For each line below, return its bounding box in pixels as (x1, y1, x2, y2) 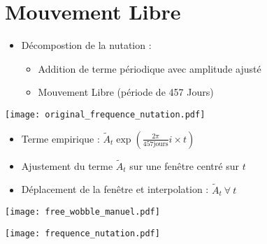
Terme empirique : (21, 131, 100, 145)
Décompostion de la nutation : (21, 38, 152, 52)
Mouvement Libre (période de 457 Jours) (38, 85, 214, 99)
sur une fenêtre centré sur (129, 158, 239, 173)
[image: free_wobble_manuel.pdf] (5, 207, 160, 217)
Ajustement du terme (21, 158, 113, 173)
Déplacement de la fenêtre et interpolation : (21, 182, 209, 196)
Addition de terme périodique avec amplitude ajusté (38, 61, 261, 76)
